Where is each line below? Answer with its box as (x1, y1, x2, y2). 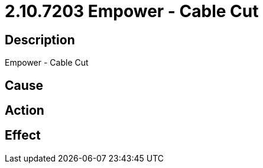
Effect (5, 128, 41, 143)
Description (5, 32, 75, 47)
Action (5, 103, 44, 118)
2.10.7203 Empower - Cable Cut (5, 1, 259, 21)
